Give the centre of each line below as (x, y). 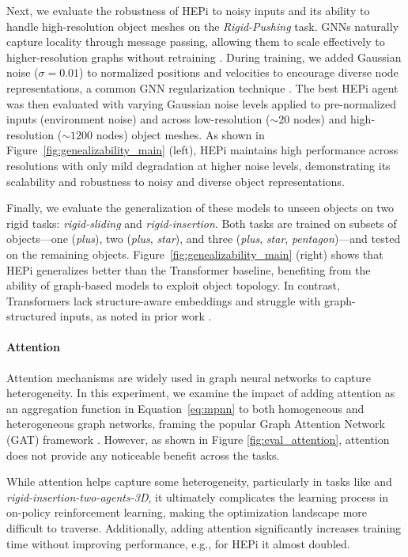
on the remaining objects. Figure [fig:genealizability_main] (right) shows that (195, 254)
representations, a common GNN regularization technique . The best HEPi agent (202, 87)
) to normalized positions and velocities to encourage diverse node (239, 72)
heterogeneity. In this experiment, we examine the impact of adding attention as (201, 393)
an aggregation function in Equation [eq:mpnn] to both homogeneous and (185, 408)
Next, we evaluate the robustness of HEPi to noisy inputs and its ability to (188, 10)
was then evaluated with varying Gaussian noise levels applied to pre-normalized (201, 103)
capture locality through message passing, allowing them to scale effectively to (196, 42)
